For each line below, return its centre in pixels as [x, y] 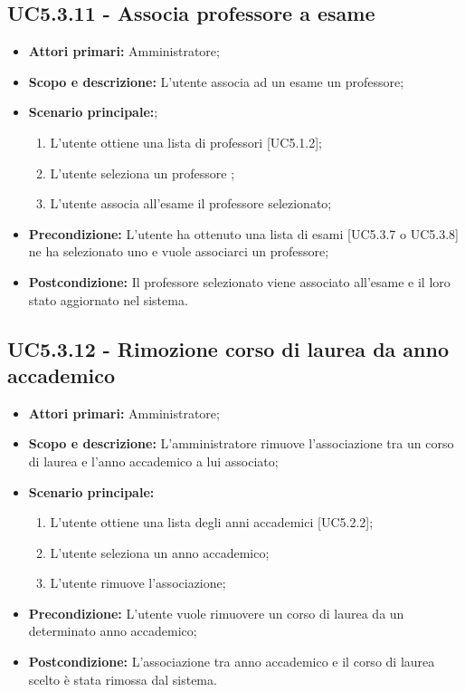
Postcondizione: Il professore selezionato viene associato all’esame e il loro [239, 281]
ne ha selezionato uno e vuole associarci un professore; [179, 251]
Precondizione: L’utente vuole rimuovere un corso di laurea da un [216, 613]
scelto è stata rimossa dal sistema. [123, 679]
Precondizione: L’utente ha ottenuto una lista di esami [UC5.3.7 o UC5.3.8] [243, 233]
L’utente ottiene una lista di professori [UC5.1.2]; [186, 142]
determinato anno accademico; [113, 631]
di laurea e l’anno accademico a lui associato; [153, 461]
